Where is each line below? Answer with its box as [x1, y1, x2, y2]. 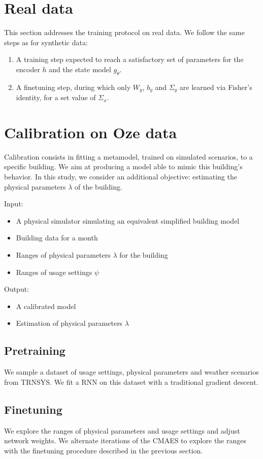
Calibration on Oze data [4, 121, 177, 142]
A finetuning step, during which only [16, 81, 131, 92]
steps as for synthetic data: [4, 37, 88, 47]
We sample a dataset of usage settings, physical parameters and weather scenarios [4, 366, 259, 377]
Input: [4, 198, 23, 209]
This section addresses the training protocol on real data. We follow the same [4, 27, 245, 38]
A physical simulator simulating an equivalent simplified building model [16, 215, 240, 226]
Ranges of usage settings [16, 266, 92, 277]
